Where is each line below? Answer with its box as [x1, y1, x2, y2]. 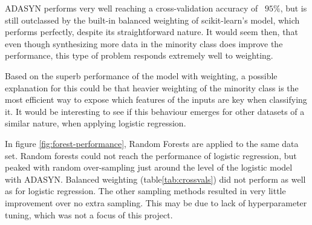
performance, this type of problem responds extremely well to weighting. [5, 49, 273, 62]
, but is [280, 2, 307, 14]
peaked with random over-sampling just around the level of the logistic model [5, 161, 293, 174]
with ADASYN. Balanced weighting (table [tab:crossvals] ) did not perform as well [5, 172, 306, 185]
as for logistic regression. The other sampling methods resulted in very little [5, 184, 286, 197]
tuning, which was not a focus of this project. [5, 208, 173, 221]
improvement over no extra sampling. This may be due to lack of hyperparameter [5, 196, 307, 209]
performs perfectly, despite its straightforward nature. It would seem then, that [5, 25, 298, 38]
